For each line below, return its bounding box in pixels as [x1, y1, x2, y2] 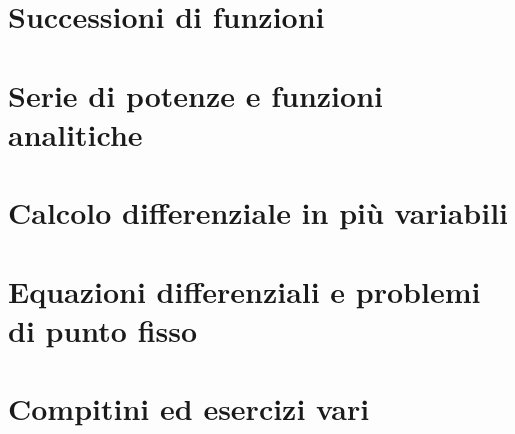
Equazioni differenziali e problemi [8, 270, 481, 311]
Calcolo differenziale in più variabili [8, 192, 508, 233]
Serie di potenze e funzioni [8, 74, 383, 115]
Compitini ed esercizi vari [8, 388, 370, 429]
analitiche [8, 113, 143, 154]
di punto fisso [8, 309, 198, 350]
